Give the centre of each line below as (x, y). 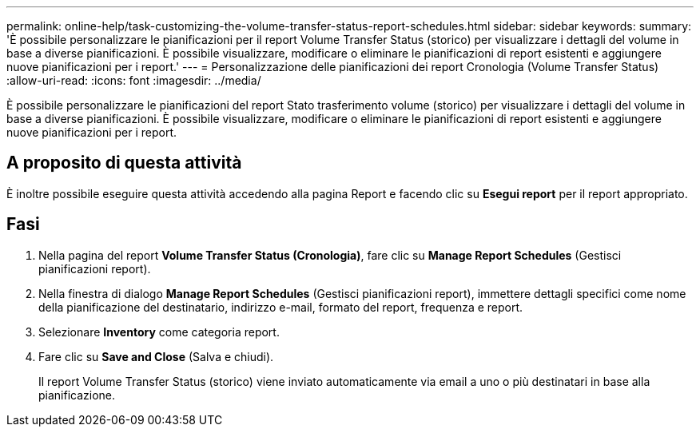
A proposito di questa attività (124, 163)
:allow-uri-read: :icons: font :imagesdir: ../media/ (134, 80)
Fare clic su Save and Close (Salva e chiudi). (156, 356)
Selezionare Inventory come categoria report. (159, 332)
